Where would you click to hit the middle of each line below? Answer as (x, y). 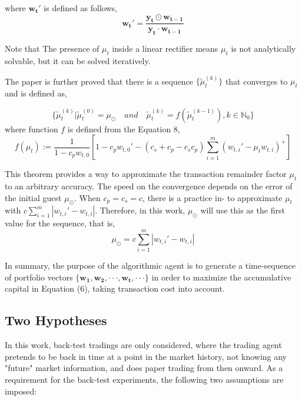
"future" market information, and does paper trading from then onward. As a (144, 368)
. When (87, 197)
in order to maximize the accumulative (221, 277)
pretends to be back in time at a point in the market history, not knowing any (146, 356)
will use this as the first (243, 210)
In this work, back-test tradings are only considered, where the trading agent (143, 345)
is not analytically (263, 49)
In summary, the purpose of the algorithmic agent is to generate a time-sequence (150, 265)
